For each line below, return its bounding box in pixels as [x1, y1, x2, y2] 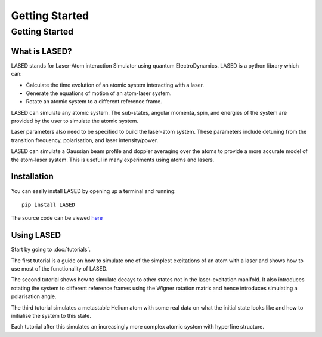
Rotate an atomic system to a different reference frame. [26, 98, 162, 105]
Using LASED [11, 230, 61, 240]
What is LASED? [11, 46, 72, 56]
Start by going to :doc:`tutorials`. [11, 246, 91, 253]
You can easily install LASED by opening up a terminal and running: [11, 187, 176, 194]
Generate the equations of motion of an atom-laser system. [26, 90, 172, 97]
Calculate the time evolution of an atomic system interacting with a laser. [26, 81, 205, 88]
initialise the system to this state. [11, 312, 92, 319]
